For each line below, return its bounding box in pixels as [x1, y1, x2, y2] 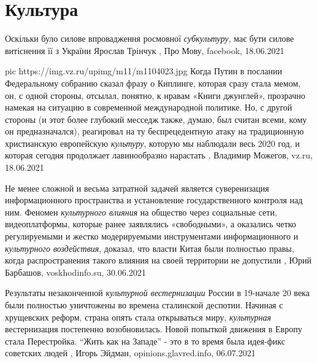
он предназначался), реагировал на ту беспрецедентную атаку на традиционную [5, 125, 304, 138]
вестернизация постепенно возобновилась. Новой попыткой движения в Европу [5, 322, 302, 335]
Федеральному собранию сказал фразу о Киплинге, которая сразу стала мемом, [5, 76, 301, 89]
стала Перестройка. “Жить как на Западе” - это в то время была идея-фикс [5, 334, 285, 347]
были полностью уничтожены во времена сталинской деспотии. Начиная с [5, 299, 283, 311]
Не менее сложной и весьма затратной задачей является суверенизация [5, 181, 269, 194]
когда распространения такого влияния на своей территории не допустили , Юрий [5, 254, 311, 267]
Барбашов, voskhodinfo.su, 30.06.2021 [5, 265, 146, 278]
